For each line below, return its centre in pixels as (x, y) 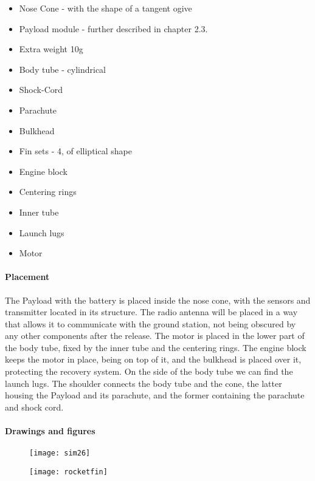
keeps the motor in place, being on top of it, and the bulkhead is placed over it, (153, 359)
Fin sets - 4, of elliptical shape (75, 151)
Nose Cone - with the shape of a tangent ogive (106, 8)
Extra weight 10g (51, 49)
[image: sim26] (60, 453)
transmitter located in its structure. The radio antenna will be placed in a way (151, 312)
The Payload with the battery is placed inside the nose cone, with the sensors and (158, 300)
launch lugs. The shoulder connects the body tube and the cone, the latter (144, 383)
